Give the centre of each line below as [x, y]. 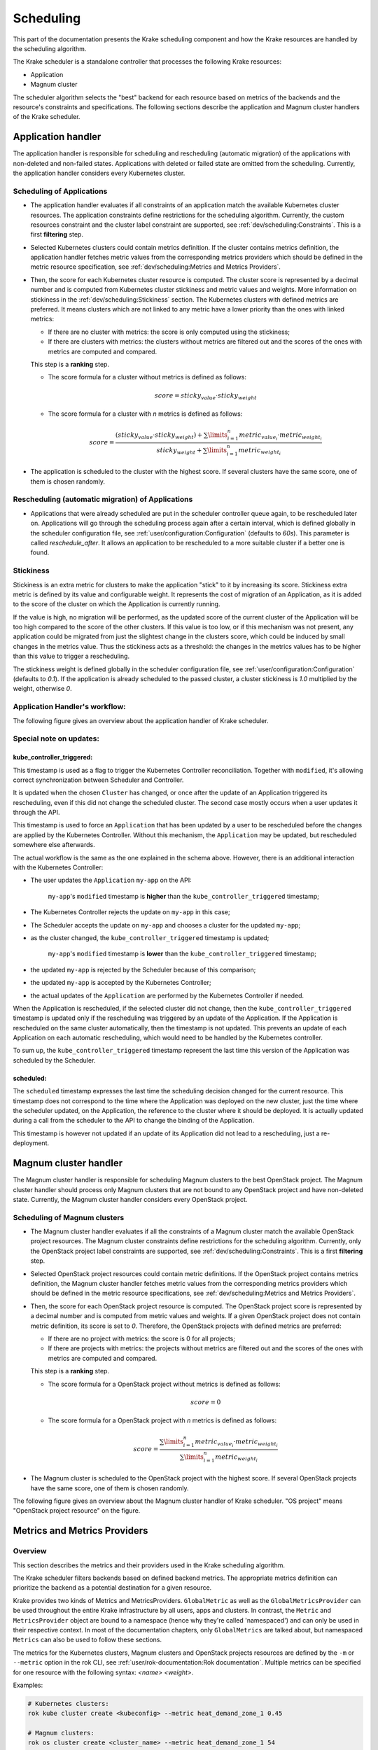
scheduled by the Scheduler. [54, 1060]
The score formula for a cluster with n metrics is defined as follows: [145, 414]
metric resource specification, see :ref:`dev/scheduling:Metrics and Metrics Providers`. [156, 267]
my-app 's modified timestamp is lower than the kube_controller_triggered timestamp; [182, 954]
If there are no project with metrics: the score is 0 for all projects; [142, 1338]
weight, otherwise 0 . [43, 689]
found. [40, 552]
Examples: [28, 1685]
